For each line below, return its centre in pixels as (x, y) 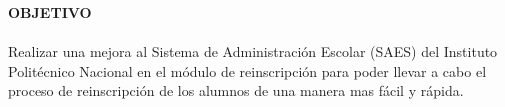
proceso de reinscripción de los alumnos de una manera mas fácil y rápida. (236, 90)
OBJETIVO (50, 12)
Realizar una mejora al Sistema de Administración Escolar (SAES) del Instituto (253, 51)
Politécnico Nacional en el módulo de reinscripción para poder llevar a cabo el (247, 70)
